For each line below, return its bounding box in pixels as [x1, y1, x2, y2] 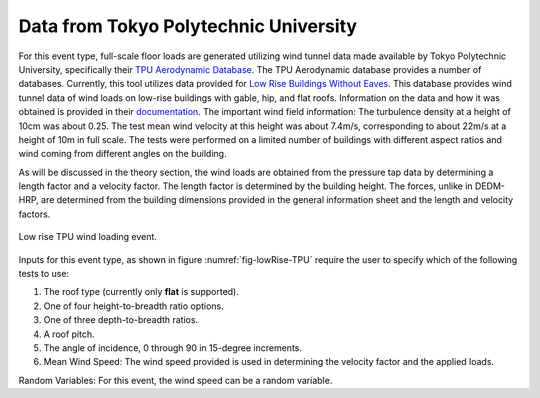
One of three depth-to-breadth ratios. [43, 314, 199, 326]
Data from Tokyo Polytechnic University [18, 15, 358, 37]
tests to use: [18, 268, 70, 280]
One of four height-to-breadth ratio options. [43, 300, 224, 312]
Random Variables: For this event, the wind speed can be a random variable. [18, 374, 333, 386]
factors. [18, 208, 51, 220]
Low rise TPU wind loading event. [18, 231, 157, 243]
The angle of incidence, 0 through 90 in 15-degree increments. [43, 341, 302, 354]
